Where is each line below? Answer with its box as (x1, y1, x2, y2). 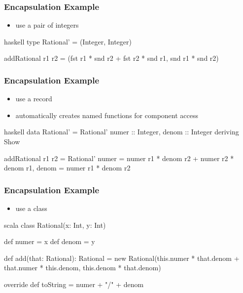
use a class (15, 203, 47, 213)
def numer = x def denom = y (4, 236, 95, 247)
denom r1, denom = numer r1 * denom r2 (4, 163, 131, 173)
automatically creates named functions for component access (15, 110, 198, 120)
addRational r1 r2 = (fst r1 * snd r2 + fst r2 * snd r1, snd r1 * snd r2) (4, 53, 219, 63)
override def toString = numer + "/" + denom (4, 279, 144, 289)
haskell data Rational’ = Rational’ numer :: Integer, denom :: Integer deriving (4, 126, 239, 137)
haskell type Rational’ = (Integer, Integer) (4, 36, 132, 46)
